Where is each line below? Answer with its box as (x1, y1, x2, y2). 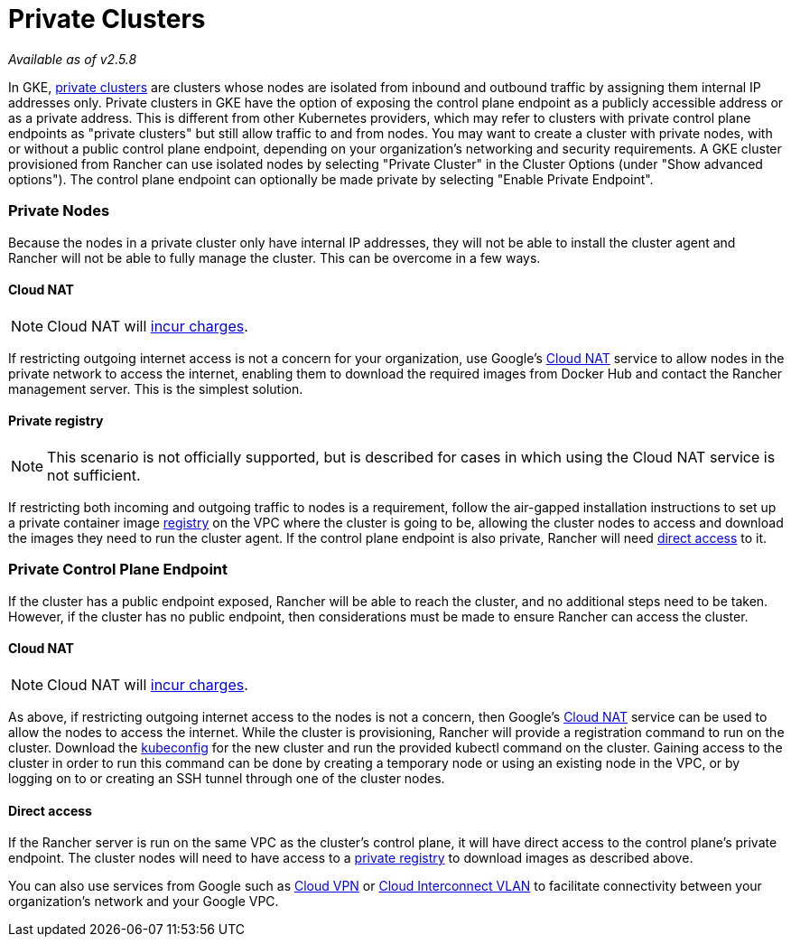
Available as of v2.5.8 (8, 51, 137, 67)
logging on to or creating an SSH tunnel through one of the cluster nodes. (8, 770, 445, 786)
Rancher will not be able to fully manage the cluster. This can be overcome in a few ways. (8, 249, 541, 266)
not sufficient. (47, 465, 141, 484)
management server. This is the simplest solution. (8, 380, 303, 397)
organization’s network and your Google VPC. (8, 893, 279, 910)
